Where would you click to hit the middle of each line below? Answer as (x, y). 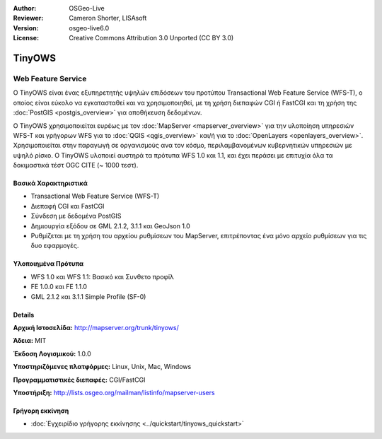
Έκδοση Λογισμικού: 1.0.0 (52, 353)
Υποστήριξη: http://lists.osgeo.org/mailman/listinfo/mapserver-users (114, 392)
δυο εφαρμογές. (55, 246)
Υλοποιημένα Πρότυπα (48, 264)
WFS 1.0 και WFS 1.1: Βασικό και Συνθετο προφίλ (103, 276)
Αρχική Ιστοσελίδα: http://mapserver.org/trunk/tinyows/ (96, 327)
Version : (26, 28)
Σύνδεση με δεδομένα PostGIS (76, 216)
